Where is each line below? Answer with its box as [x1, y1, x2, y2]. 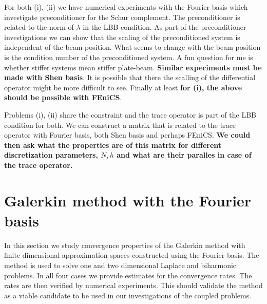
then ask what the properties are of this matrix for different [4, 139, 222, 150]
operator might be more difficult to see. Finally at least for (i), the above [4, 82, 242, 92]
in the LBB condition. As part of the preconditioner [83, 22, 246, 32]
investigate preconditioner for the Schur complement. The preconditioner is [4, 11, 240, 22]
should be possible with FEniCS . [4, 92, 122, 103]
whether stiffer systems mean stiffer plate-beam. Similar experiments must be [4, 62, 262, 72]
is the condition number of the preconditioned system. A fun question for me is [4, 51, 253, 62]
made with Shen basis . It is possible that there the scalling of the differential [4, 72, 256, 83]
